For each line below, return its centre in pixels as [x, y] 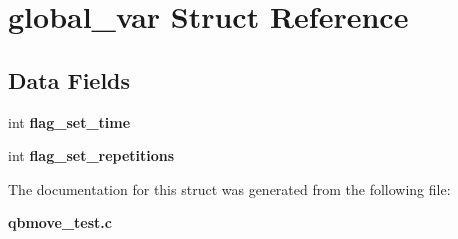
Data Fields [69, 79]
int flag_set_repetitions [91, 155]
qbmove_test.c [60, 222]
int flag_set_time [69, 121]
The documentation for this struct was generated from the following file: [229, 188]
